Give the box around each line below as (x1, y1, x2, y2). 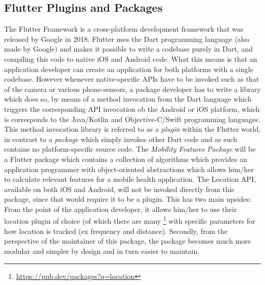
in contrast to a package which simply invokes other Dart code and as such (4, 133, 237, 144)
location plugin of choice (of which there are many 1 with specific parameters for (4, 214, 255, 226)
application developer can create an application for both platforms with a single (4, 63, 253, 74)
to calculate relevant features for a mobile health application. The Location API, (4, 174, 256, 184)
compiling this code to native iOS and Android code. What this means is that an (4, 53, 257, 64)
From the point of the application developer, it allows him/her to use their (4, 203, 237, 214)
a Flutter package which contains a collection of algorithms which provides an (4, 153, 247, 164)
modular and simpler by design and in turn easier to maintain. (4, 245, 200, 256)
